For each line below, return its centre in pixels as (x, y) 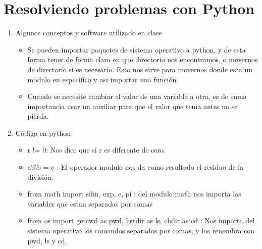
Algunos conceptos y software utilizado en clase (89, 33)
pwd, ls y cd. (47, 240)
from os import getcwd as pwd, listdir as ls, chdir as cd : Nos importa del (141, 220)
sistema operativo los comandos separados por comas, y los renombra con (141, 231)
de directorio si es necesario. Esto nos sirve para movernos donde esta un (140, 69)
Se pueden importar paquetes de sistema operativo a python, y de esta (137, 49)
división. (40, 177)
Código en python (43, 133)
